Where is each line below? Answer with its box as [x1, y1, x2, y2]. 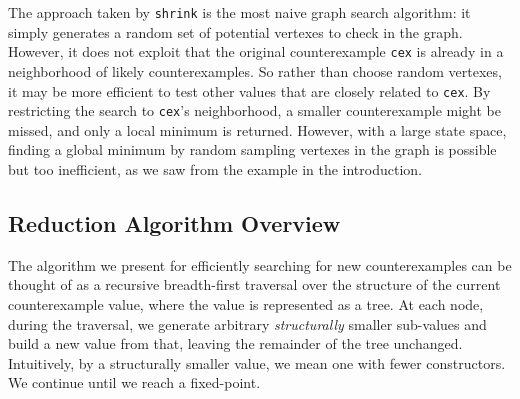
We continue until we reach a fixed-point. [8, 372, 261, 393]
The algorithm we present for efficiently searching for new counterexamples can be [8, 254, 512, 275]
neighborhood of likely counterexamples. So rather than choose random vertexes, [8, 60, 502, 81]
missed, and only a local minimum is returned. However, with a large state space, [8, 119, 507, 140]
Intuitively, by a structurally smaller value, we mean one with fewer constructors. [8, 352, 506, 373]
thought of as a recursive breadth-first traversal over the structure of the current [8, 274, 501, 295]
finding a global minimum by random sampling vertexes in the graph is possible [8, 139, 497, 160]
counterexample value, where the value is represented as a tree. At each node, [8, 293, 484, 314]
